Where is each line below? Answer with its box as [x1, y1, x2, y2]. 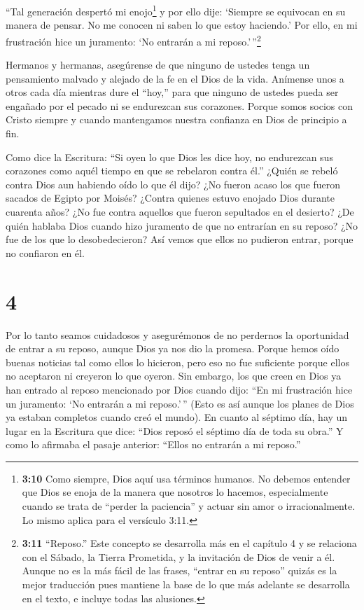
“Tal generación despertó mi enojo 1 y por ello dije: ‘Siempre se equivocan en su [6, 2, 346, 18]
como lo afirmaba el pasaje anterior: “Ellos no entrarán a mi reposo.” [6, 437, 301, 452]
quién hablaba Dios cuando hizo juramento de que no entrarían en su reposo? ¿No [6, 218, 358, 233]
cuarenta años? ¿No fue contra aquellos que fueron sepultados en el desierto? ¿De [6, 205, 354, 219]
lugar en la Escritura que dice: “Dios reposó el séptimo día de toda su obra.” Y [6, 423, 344, 438]
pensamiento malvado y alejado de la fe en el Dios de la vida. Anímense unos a [6, 71, 344, 85]
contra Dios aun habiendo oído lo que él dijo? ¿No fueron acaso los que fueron [6, 176, 341, 191]
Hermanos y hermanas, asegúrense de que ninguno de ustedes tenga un [6, 57, 310, 72]
